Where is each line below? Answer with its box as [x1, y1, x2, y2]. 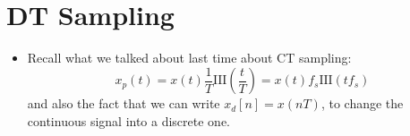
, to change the [320, 94, 404, 113]
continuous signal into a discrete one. [27, 111, 231, 130]
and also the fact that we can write [27, 94, 220, 113]
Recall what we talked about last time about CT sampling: [27, 48, 352, 67]
